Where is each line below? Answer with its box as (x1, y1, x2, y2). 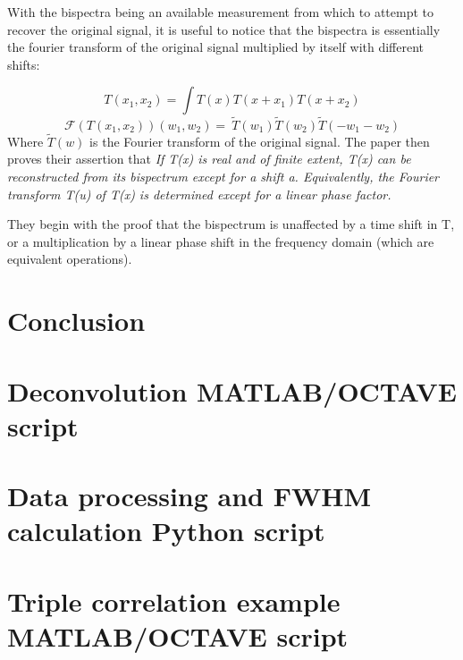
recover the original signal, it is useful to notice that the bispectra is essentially (7, 20, 441, 38)
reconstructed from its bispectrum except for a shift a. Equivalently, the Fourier (7, 167, 440, 185)
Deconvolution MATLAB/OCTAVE (7, 372, 457, 409)
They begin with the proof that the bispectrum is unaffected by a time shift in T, (7, 215, 455, 233)
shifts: (7, 55, 40, 73)
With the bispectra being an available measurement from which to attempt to (7, 3, 434, 21)
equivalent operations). (7, 250, 132, 268)
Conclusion (7, 302, 146, 339)
